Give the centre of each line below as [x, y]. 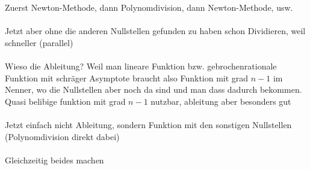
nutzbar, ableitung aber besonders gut [221, 101]
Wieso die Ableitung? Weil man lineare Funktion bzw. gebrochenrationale [141, 66]
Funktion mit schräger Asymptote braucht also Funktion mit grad [127, 78]
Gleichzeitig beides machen [54, 160]
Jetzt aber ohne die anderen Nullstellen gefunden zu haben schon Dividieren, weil [155, 31]
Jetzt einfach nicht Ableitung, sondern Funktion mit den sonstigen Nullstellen [148, 124]
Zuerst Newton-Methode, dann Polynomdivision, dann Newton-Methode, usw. [149, 7]
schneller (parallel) [39, 42]
